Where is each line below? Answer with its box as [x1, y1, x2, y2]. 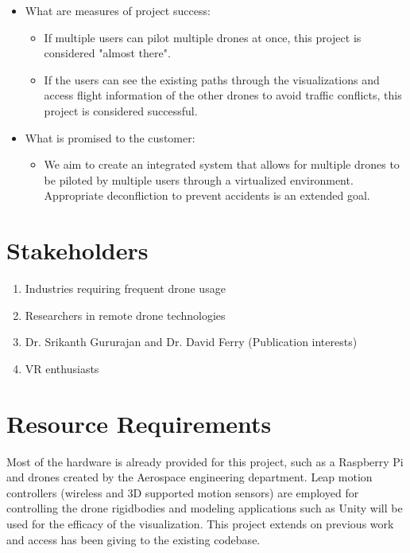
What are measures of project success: [25, 2, 211, 18]
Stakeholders [6, 234, 149, 267]
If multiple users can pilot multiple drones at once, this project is [44, 29, 362, 45]
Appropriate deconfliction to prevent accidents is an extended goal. [44, 187, 370, 204]
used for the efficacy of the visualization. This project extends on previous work [6, 515, 394, 532]
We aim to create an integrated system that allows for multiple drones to [44, 156, 400, 173]
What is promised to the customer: [25, 129, 195, 146]
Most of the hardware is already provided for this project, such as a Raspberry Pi [6, 453, 404, 469]
